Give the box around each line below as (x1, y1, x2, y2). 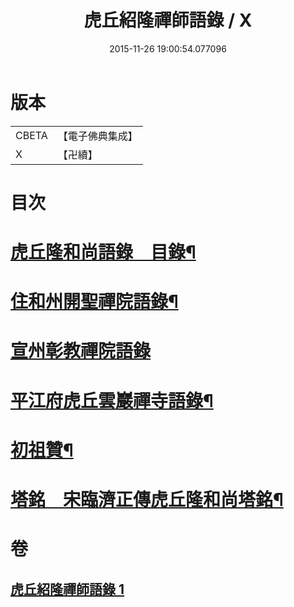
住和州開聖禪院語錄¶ (10, 291, 179, 313)
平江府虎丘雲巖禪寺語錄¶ (10, 389, 214, 412)
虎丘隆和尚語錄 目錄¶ (10, 241, 197, 264)
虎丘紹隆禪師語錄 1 (10, 581, 125, 598)
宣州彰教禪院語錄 (10, 340, 152, 363)
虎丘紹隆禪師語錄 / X (83, 9, 253, 32)
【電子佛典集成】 (57, 129, 138, 143)
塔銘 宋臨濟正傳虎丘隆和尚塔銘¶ (10, 489, 284, 511)
